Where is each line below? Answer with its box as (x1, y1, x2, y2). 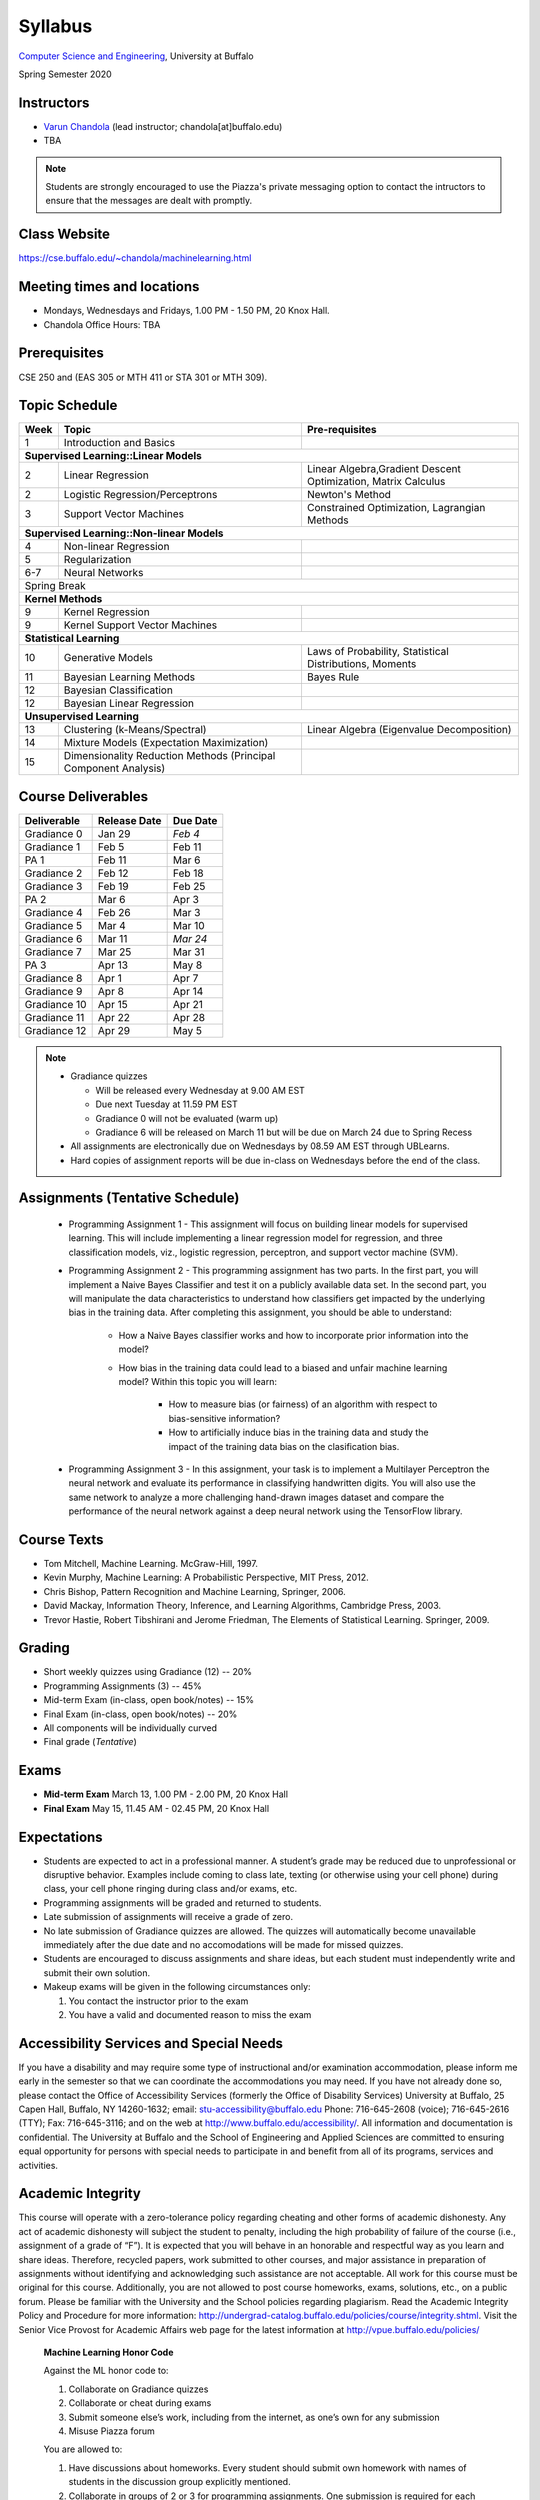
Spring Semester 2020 (18, 68, 112, 80)
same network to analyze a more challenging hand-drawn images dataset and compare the (68, 1491, 445, 1503)
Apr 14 (172, 984, 204, 998)
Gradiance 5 (24, 918, 83, 932)
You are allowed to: (43, 2443, 123, 2455)
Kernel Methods (24, 592, 103, 606)
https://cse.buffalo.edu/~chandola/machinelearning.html (18, 252, 252, 264)
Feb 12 (97, 866, 129, 880)
